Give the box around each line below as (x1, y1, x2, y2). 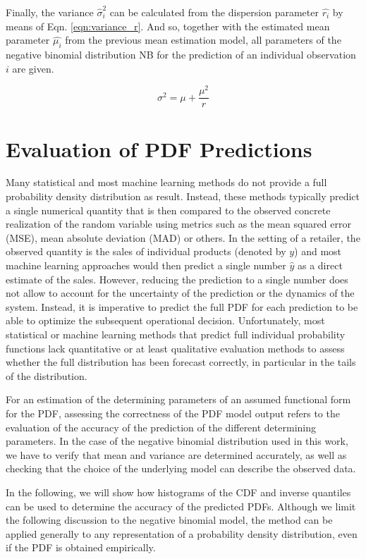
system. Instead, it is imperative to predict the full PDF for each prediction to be (6, 299, 358, 314)
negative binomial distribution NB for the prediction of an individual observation (6, 47, 356, 61)
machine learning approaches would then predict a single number (6, 258, 286, 272)
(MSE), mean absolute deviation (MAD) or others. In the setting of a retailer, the (6, 230, 360, 245)
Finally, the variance (6, 5, 94, 19)
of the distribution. (6, 368, 87, 383)
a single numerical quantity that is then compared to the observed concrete (6, 202, 331, 217)
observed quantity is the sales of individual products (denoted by (6, 244, 286, 259)
